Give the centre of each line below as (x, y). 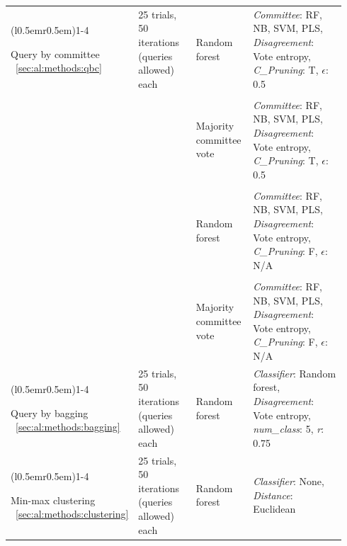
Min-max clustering (53, 500)
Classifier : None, (289, 480)
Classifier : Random (295, 373)
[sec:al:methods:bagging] (68, 427)
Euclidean (274, 509)
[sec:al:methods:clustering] (72, 514)
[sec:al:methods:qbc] (59, 68)
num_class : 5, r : (289, 429)
